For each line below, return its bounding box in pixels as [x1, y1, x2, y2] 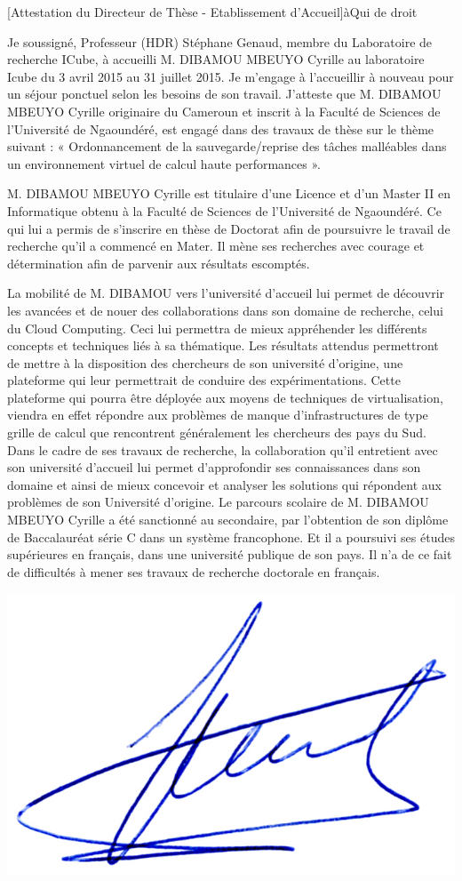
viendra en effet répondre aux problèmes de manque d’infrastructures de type [7, 405, 428, 424]
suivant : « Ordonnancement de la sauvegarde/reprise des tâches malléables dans [7, 137, 447, 156]
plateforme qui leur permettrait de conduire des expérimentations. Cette [7, 371, 401, 389]
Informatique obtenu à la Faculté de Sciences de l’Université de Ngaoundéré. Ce [7, 201, 442, 220]
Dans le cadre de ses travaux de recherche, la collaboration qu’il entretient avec [7, 440, 438, 459]
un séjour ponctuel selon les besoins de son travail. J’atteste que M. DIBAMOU [7, 84, 442, 103]
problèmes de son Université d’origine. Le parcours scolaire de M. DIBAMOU [7, 493, 429, 511]
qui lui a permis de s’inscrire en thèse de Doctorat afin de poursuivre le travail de [7, 219, 450, 237]
